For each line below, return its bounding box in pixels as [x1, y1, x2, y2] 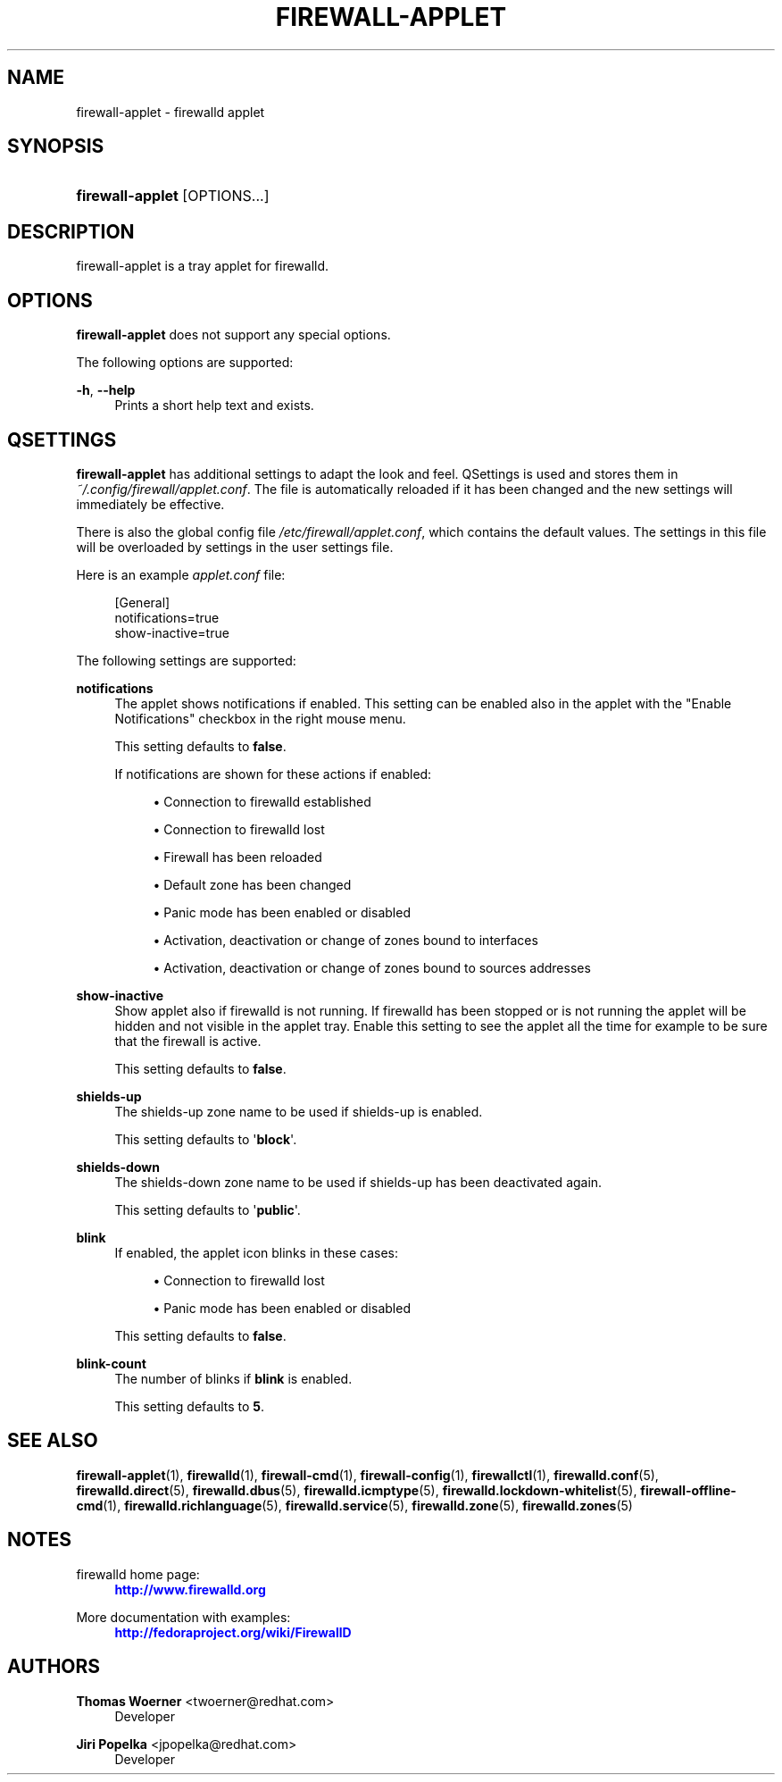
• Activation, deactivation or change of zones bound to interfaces [153, 932, 538, 948]
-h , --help [76, 382, 136, 398]
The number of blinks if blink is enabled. [114, 1370, 353, 1386]
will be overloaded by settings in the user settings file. [76, 539, 394, 555]
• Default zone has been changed [153, 876, 352, 892]
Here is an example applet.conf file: [76, 566, 286, 582]
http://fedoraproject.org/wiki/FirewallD [114, 1624, 352, 1640]
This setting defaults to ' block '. [114, 1131, 297, 1147]
